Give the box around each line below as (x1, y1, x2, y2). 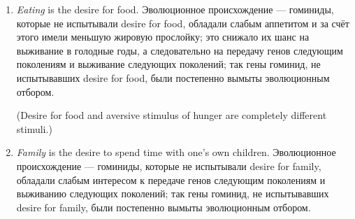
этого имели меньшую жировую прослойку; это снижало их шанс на (16, 29, 310, 44)
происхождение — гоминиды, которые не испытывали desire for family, (16, 158, 321, 173)
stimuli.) (16, 121, 52, 136)
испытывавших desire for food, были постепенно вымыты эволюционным (16, 70, 330, 85)
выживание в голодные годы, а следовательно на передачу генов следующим (16, 43, 343, 57)
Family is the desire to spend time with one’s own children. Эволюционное (16, 145, 336, 160)
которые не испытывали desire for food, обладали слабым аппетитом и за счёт (16, 15, 349, 30)
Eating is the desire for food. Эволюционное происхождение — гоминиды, (16, 2, 334, 16)
